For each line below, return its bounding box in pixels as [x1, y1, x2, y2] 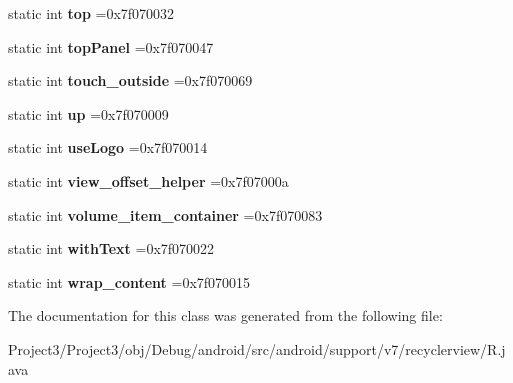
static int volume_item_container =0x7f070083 [8, 204, 323, 225]
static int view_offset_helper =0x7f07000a [8, 170, 289, 191]
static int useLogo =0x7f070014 [8, 137, 208, 158]
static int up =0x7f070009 [8, 103, 169, 124]
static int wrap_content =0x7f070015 [8, 271, 251, 292]
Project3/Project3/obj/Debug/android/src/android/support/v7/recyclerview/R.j [8, 338, 506, 359]
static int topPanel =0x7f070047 [8, 36, 214, 57]
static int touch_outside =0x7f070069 [8, 70, 253, 91]
